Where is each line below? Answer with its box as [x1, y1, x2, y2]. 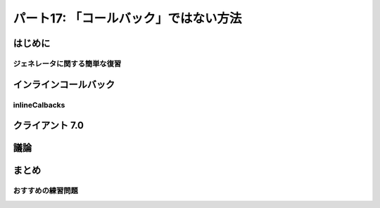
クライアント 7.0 [13, 119, 84, 131]
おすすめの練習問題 [13, 186, 79, 196]
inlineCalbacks [13, 100, 65, 110]
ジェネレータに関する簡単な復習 [13, 58, 122, 68]
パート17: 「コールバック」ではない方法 [13, 11, 242, 26]
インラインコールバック [13, 78, 115, 91]
